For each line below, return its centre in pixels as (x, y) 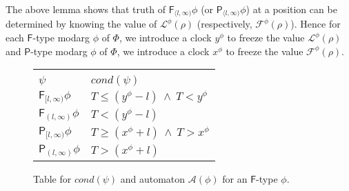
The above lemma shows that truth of (86, 9)
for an (235, 179)
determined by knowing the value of (81, 24)
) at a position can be (291, 9)
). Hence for (316, 24)
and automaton (153, 179)
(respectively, (225, 24)
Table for (52, 179)
